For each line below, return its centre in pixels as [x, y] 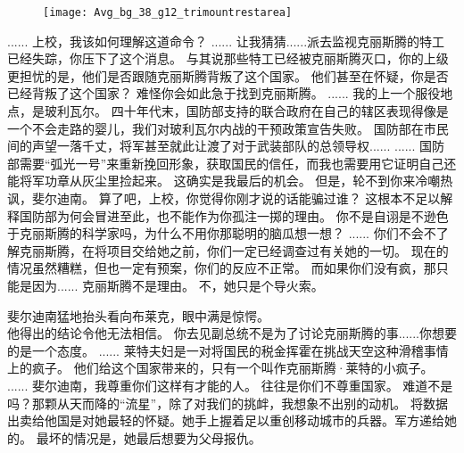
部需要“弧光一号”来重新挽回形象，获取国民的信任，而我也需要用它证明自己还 [232, 163]
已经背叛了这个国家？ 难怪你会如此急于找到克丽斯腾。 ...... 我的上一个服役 [224, 93]
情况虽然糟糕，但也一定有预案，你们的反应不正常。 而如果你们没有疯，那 [222, 268]
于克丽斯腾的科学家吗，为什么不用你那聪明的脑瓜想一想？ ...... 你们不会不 [222, 233]
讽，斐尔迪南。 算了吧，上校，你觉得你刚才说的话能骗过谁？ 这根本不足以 [224, 198]
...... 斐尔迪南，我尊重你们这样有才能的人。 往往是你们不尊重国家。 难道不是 [230, 385]
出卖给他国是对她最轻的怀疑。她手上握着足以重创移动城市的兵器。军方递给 [226, 420]
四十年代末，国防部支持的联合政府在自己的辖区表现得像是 [280, 111]
